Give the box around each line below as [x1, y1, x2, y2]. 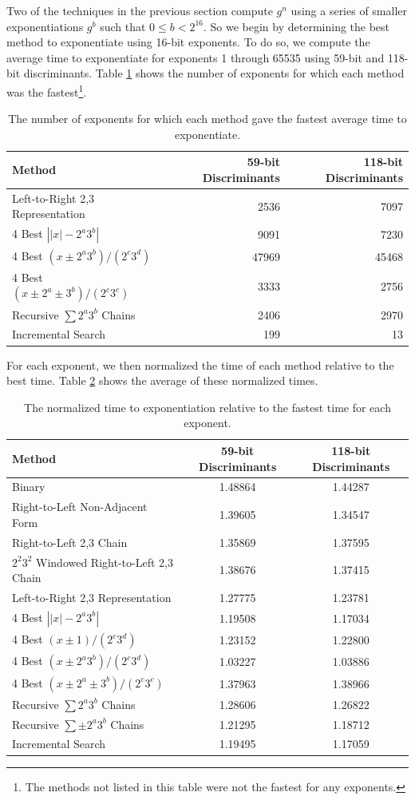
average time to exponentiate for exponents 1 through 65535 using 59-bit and [6, 49, 385, 65]
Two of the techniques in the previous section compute [6, 2, 273, 18]
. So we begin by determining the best [203, 18, 390, 34]
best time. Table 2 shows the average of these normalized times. [6, 372, 318, 389]
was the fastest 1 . [6, 81, 87, 100]
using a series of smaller [290, 2, 408, 18]
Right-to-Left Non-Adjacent [12, 498, 148, 515]
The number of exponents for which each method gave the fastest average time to [8, 110, 407, 127]
